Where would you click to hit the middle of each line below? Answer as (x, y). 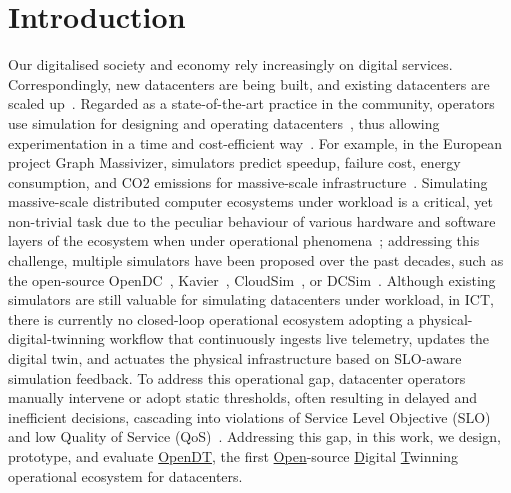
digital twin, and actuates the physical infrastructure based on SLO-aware (235, 358)
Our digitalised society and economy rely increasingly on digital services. (230, 64)
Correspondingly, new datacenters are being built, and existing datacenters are (249, 83)
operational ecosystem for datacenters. (125, 475)
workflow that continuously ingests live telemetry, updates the (299, 338)
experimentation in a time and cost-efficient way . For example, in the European (255, 142)
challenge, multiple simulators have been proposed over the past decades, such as (256, 260)
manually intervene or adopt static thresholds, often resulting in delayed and (243, 397)
